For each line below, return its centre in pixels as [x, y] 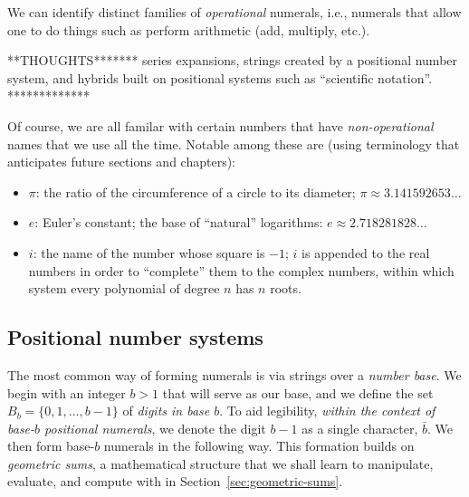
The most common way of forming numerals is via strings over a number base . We [234, 374]
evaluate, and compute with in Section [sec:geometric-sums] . [175, 481]
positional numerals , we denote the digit [155, 428]
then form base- [51, 446]
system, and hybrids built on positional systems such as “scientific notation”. [220, 77]
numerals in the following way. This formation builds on [259, 446]
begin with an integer [67, 392]
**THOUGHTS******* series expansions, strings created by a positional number [233, 60]
